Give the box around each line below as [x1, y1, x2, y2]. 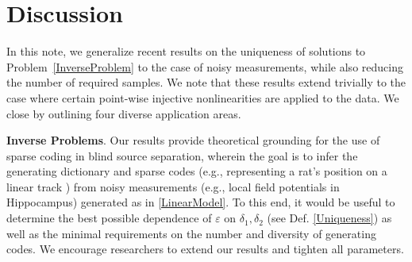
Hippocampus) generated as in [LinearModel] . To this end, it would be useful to [6, 194, 395, 210]
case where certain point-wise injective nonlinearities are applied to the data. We [6, 89, 399, 106]
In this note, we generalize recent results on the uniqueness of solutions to [6, 43, 366, 60]
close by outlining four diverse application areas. [6, 105, 241, 121]
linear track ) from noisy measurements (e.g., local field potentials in [6, 178, 340, 195]
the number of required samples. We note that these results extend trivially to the [6, 74, 406, 91]
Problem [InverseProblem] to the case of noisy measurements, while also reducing [6, 58, 403, 75]
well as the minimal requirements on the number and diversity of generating [6, 225, 376, 241]
